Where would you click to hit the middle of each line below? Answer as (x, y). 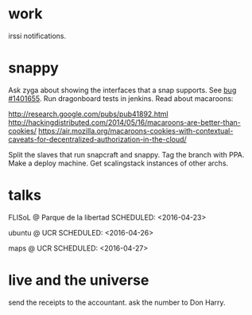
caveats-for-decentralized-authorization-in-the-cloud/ (97, 139)
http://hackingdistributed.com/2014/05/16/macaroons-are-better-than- (124, 122)
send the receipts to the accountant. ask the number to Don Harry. (117, 302)
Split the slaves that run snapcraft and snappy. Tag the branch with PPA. (126, 154)
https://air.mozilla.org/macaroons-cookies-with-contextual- (136, 130)
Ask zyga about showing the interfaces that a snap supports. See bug (122, 90)
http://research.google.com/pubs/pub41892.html (88, 114)
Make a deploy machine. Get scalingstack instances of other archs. (118, 163)
